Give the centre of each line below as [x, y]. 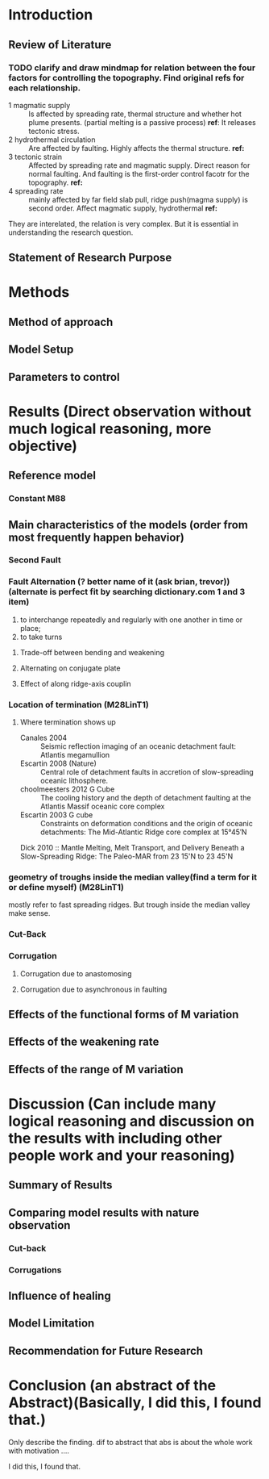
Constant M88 [37, 499]
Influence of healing [60, 1295]
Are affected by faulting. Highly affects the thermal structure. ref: [137, 148]
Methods [39, 292]
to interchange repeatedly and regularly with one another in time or [131, 620]
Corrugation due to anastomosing [76, 973]
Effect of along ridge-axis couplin [75, 683]
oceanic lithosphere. [74, 781]
